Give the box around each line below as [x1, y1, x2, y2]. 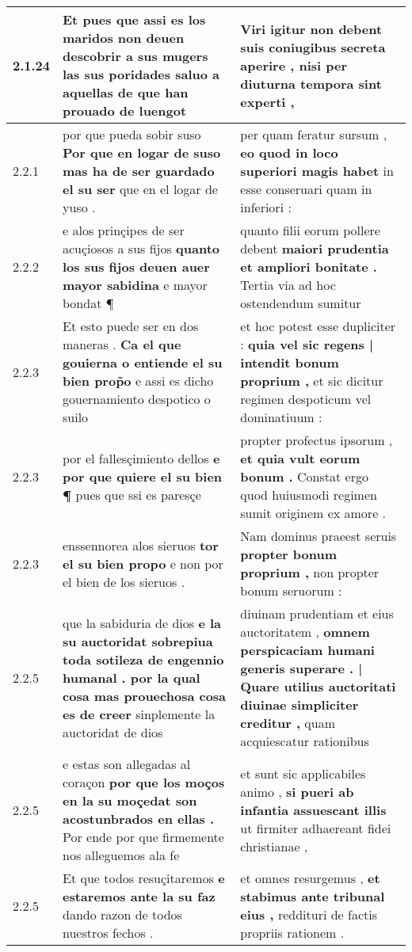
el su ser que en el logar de [63, 180, 218, 198]
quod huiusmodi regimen [240, 486, 377, 504]
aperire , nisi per [240, 55, 348, 74]
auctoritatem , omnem [240, 623, 370, 641]
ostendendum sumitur [240, 294, 361, 312]
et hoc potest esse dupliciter [240, 317, 396, 335]
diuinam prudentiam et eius [240, 604, 394, 623]
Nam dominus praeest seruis [240, 527, 397, 545]
